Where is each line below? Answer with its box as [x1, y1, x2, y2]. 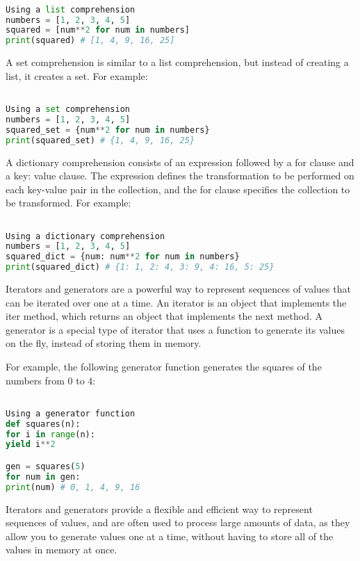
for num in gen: [6, 471, 81, 482]
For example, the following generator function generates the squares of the [6, 359, 322, 373]
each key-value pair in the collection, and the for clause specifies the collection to [6, 181, 350, 196]
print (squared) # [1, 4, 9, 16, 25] [6, 35, 175, 46]
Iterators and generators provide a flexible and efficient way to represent [6, 501, 313, 516]
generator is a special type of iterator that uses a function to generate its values [6, 322, 345, 336]
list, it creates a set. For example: [6, 68, 148, 83]
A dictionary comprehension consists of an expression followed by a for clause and [6, 154, 354, 169]
